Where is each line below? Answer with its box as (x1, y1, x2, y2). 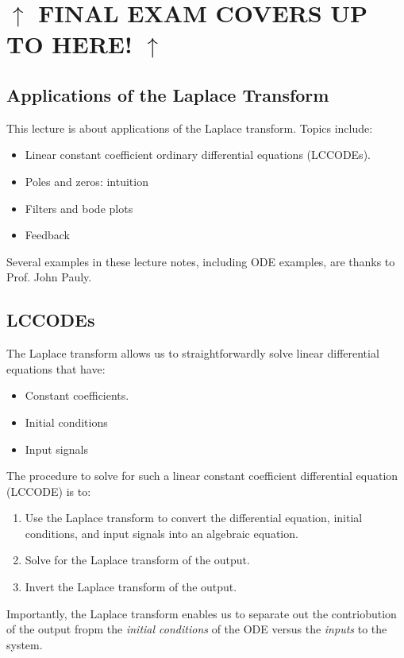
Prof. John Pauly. (6, 269, 92, 285)
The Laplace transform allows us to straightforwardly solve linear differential (6, 345, 379, 362)
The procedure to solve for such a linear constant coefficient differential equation (6, 467, 398, 484)
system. (6, 636, 43, 652)
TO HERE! (6, 28, 133, 60)
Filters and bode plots (25, 199, 133, 216)
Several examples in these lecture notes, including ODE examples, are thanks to (6, 253, 395, 269)
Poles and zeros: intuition (25, 172, 148, 189)
